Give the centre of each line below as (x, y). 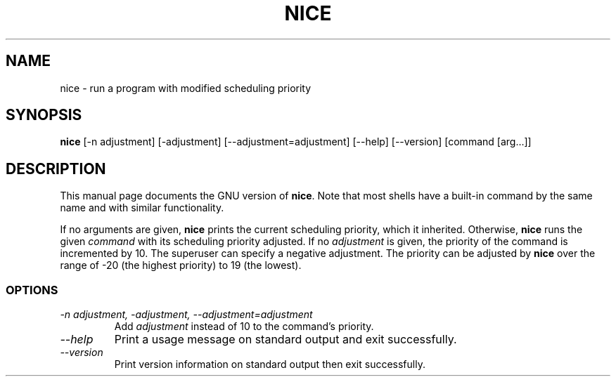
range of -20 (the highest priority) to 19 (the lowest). (181, 265)
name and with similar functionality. (142, 208)
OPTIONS (32, 290)
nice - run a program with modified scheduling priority (186, 88)
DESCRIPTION (56, 169)
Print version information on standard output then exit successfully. (270, 364)
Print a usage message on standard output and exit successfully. (285, 340)
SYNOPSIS (44, 115)
